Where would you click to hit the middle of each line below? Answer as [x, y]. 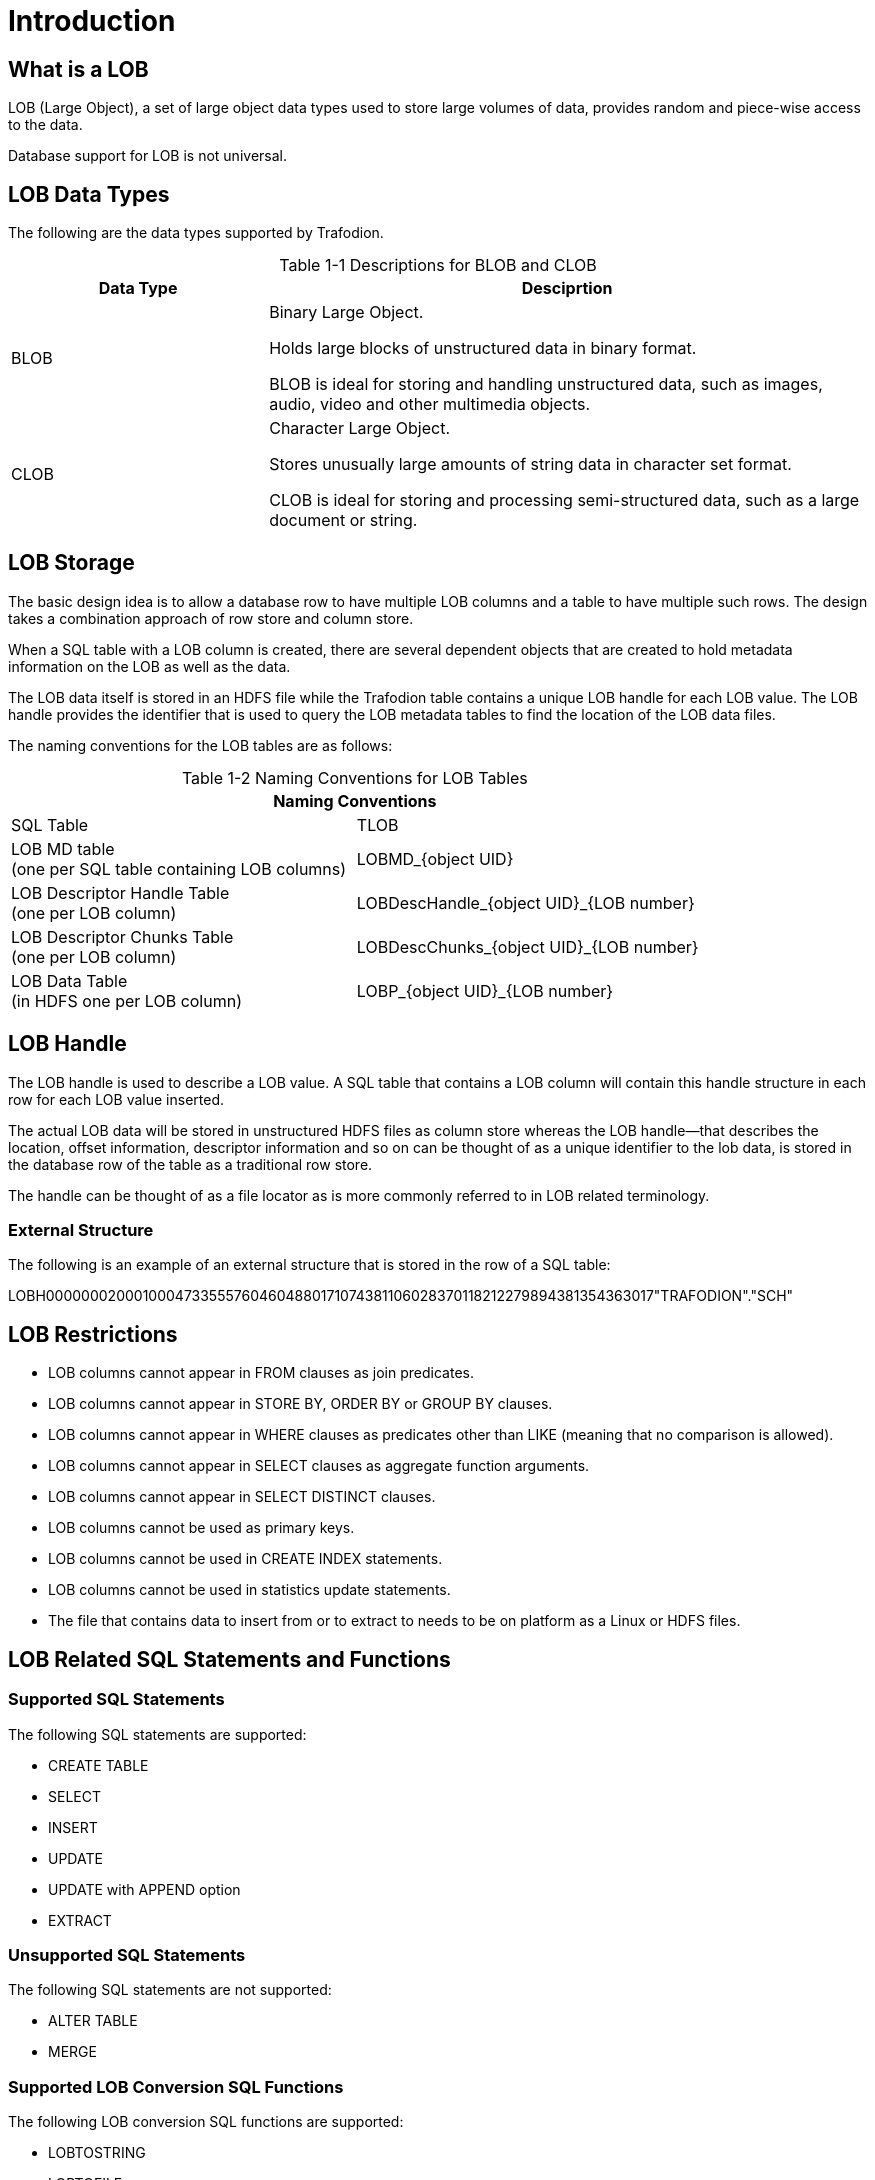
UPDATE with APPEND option [144, 1889]
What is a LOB [78, 69]
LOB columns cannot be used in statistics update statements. [249, 1590]
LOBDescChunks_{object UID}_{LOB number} [527, 946]
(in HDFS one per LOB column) [127, 1000]
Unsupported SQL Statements [127, 1954]
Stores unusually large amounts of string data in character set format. [530, 464]
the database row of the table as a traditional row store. [190, 1164]
